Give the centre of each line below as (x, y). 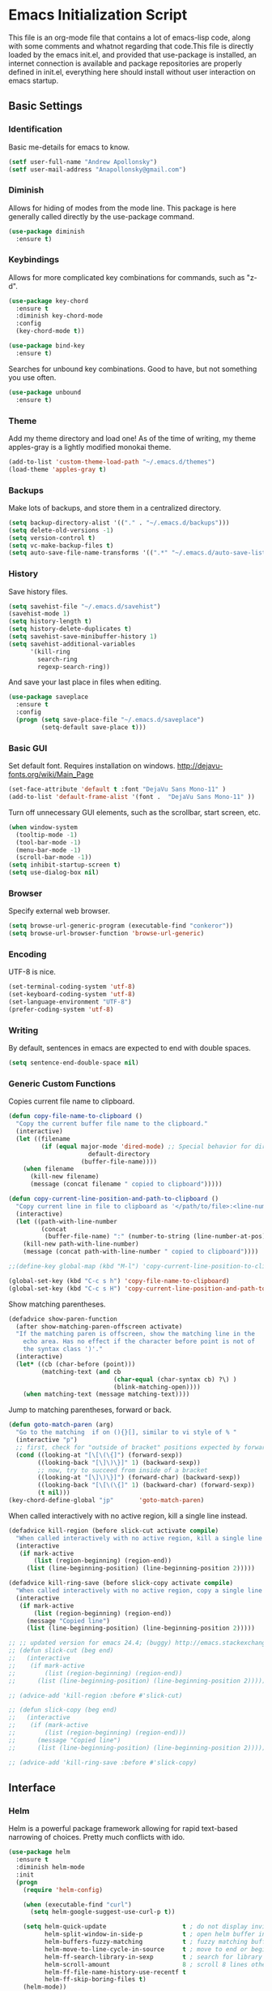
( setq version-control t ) (52, 538)
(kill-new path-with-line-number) (81, 1244)
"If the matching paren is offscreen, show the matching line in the (135, 1334)
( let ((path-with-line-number (66, 1221)
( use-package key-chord (49, 301)
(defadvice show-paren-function (63, 1319)
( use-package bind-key (47, 346)
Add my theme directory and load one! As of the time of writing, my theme (132, 438)
